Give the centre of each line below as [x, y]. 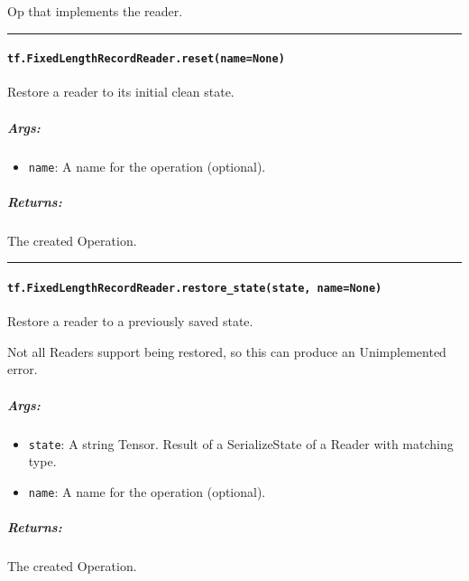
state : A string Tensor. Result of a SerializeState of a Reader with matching [241, 443]
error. [23, 369]
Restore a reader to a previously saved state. [130, 321]
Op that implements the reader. [95, 11]
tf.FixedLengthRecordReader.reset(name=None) [146, 59]
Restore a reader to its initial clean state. [121, 92]
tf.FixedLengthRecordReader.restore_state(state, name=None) [195, 289]
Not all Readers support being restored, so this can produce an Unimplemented [227, 351]
